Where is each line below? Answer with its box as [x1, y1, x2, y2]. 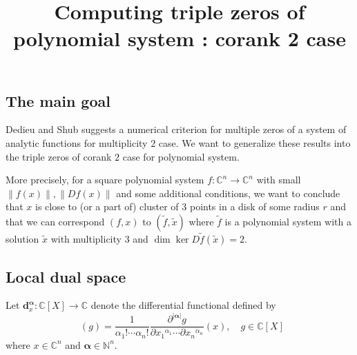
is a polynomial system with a [224, 214, 351, 228]
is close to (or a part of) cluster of [35, 199, 179, 214]
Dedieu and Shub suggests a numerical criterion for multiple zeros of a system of [6, 122, 347, 136]
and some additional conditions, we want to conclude [116, 185, 340, 200]
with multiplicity [50, 232, 122, 246]
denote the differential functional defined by [90, 298, 276, 312]
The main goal [6, 90, 110, 111]
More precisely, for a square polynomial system [6, 172, 204, 187]
